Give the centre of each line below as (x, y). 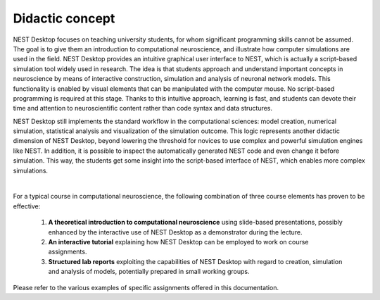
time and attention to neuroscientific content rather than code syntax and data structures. (143, 108)
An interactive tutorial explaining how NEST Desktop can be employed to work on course (178, 242)
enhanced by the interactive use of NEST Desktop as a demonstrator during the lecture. (175, 232)
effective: (27, 206)
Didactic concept (64, 18)
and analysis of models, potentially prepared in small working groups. (149, 272)
